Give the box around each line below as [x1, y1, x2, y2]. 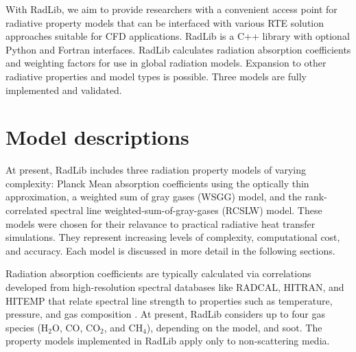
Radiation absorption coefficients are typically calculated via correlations [5, 266, 311, 281]
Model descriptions [5, 123, 189, 151]
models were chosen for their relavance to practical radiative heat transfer [5, 216, 316, 231]
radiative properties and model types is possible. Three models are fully [5, 69, 307, 83]
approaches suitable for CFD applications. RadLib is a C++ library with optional [5, 29, 350, 43]
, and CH [104, 320, 143, 334]
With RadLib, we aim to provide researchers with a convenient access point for [5, 2, 337, 16]
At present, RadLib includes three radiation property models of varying [5, 163, 307, 177]
